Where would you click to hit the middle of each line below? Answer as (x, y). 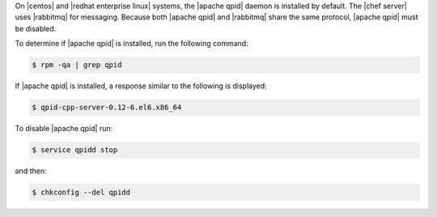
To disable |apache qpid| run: (64, 129)
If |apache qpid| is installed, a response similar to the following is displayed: (141, 86)
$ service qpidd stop (75, 150)
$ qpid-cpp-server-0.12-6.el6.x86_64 (107, 108)
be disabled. (36, 28)
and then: (31, 171)
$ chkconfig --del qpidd (81, 193)
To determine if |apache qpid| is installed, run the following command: (132, 44)
